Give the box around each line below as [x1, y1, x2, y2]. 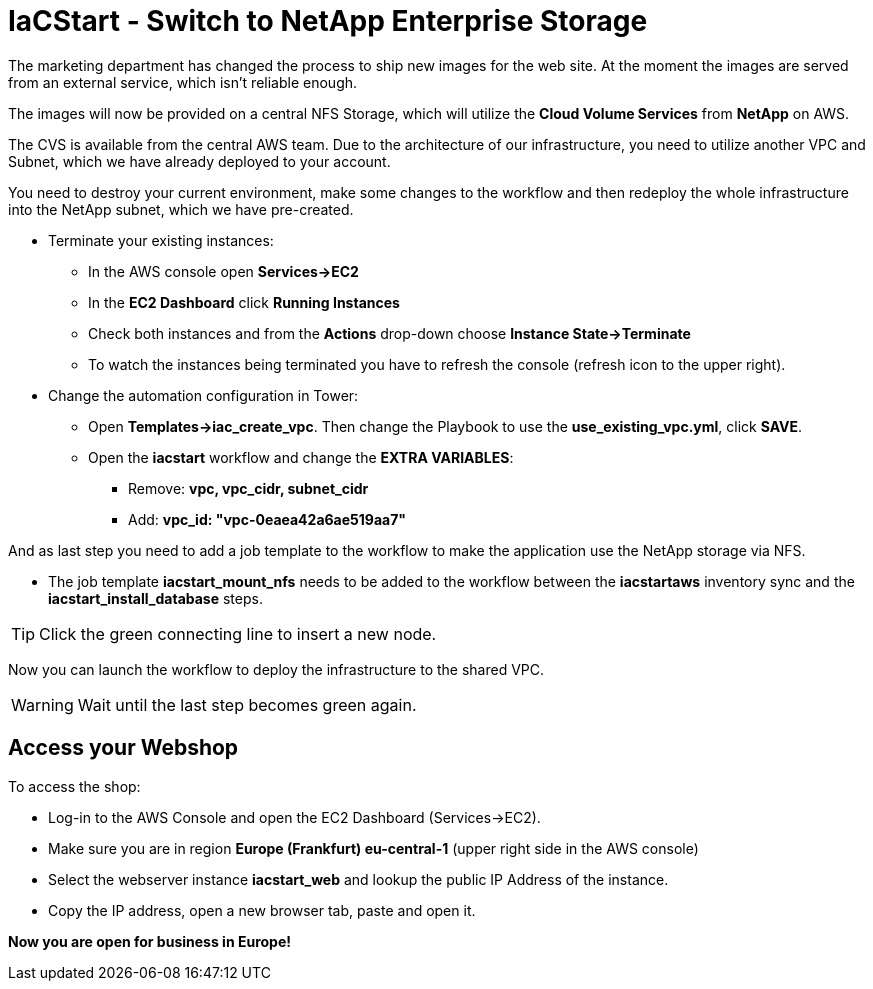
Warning [11, 694, 74, 715]
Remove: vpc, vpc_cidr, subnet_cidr [128, 479, 369, 497]
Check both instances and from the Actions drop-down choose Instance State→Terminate [88, 324, 691, 342]
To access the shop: [8, 777, 141, 795]
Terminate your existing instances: [48, 231, 274, 249]
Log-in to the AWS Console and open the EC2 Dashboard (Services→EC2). [48, 808, 541, 826]
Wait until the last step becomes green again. [77, 694, 417, 715]
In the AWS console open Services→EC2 [88, 262, 359, 280]
